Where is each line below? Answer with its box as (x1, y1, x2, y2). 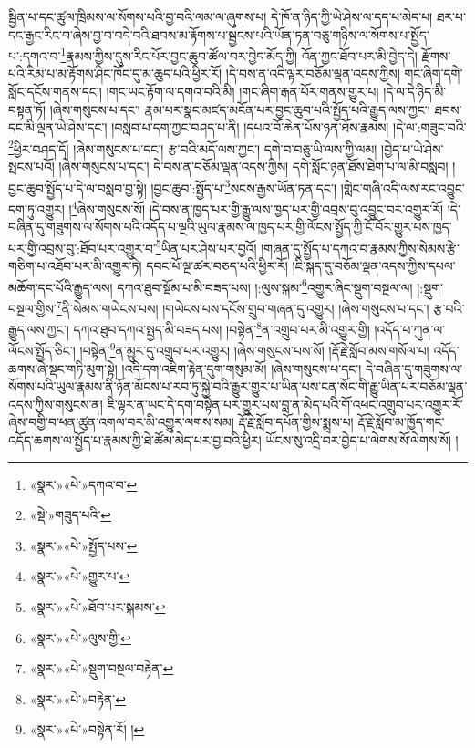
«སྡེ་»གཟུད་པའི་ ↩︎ (29, 505, 112, 525)
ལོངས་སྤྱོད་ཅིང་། (8, 341, 76, 359)
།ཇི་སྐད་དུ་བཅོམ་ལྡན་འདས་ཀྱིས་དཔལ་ (292, 256, 456, 275)
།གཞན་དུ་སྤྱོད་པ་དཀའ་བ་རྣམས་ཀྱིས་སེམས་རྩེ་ (261, 238, 460, 257)
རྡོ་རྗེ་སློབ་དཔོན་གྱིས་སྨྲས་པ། (238, 412, 354, 431)
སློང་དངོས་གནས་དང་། (8, 82, 102, 101)
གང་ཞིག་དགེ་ (404, 64, 463, 83)
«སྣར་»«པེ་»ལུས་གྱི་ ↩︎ (29, 628, 131, 647)
